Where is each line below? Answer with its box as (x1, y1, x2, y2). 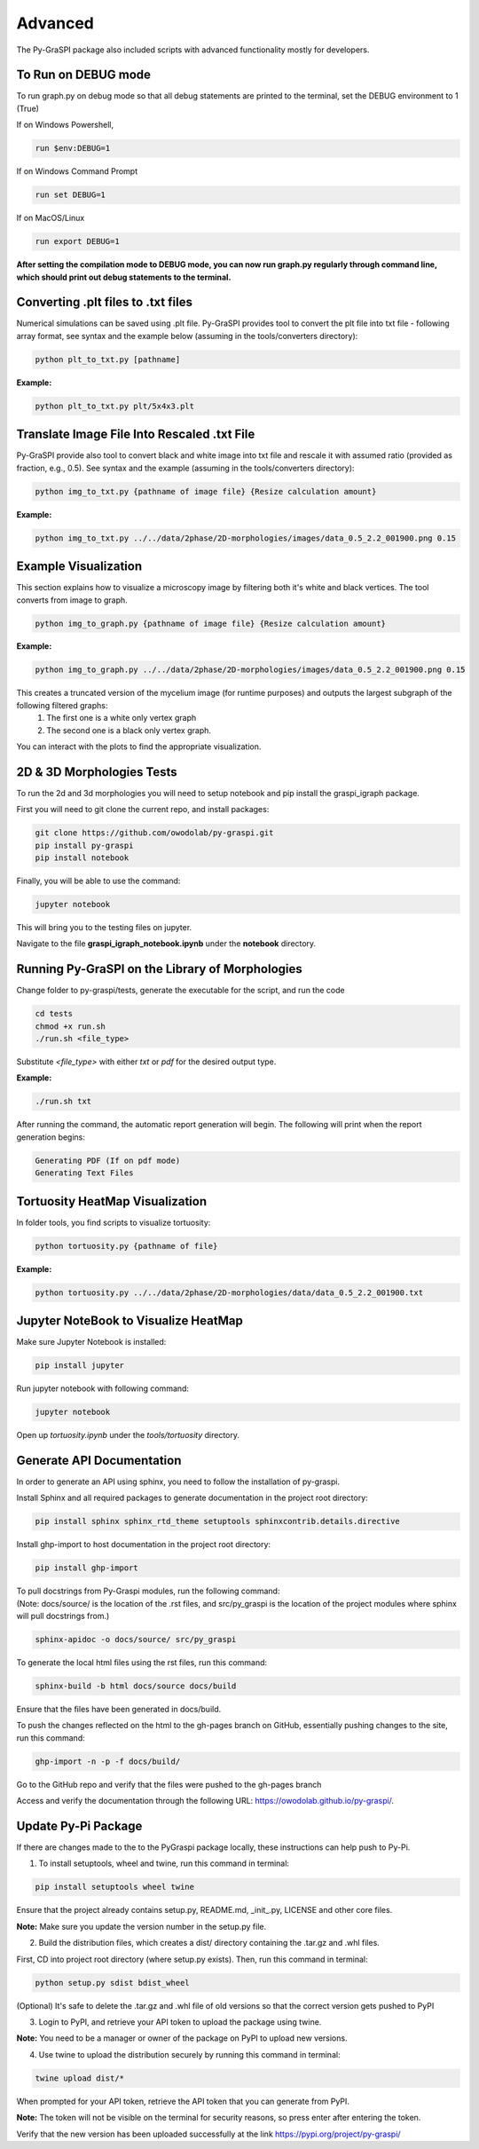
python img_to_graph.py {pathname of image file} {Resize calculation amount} (35, 618, 386, 628)
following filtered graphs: (16, 699, 108, 710)
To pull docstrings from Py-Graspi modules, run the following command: (16, 1585, 280, 1597)
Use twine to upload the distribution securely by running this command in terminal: (38, 2049, 341, 2059)
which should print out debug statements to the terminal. (16, 272, 232, 282)
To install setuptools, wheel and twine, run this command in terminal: (38, 1858, 290, 1869)
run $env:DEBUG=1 (35, 143, 111, 154)
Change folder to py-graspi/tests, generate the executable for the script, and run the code (16, 985, 345, 996)
